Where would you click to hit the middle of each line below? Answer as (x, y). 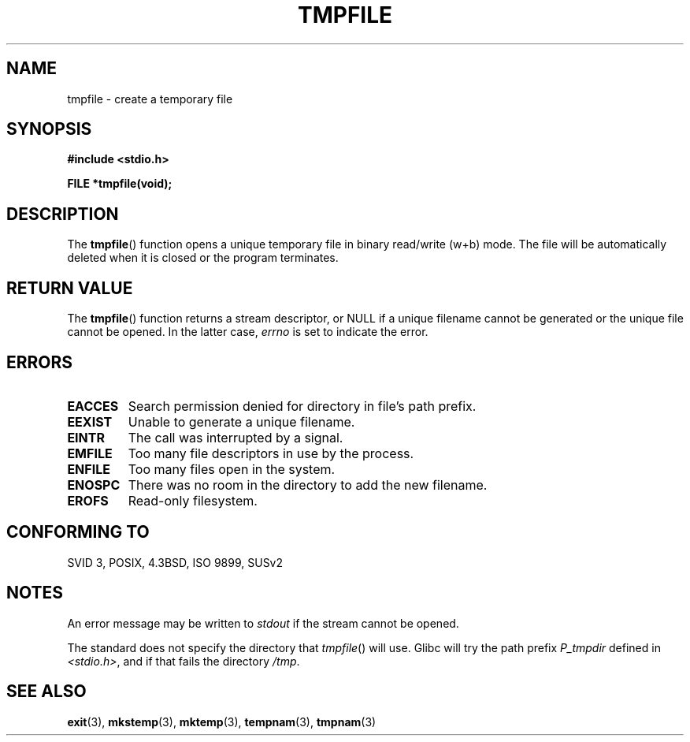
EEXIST (90, 421)
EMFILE (90, 453)
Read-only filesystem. (193, 500)
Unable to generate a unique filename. (241, 421)
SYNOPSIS (49, 129)
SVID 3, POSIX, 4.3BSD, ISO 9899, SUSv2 (175, 562)
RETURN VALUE (70, 288)
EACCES (93, 406)
